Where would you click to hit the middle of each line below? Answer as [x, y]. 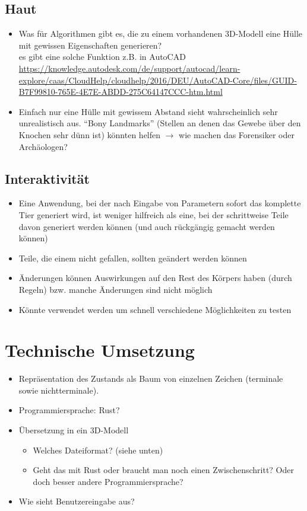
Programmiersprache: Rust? [69, 410]
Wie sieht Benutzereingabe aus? [77, 501]
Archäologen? [43, 146]
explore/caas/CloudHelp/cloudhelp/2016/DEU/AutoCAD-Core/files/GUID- [158, 80]
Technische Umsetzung [100, 350]
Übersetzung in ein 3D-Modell [74, 430]
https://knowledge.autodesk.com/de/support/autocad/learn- [129, 68]
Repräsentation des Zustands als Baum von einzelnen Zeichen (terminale [151, 379]
